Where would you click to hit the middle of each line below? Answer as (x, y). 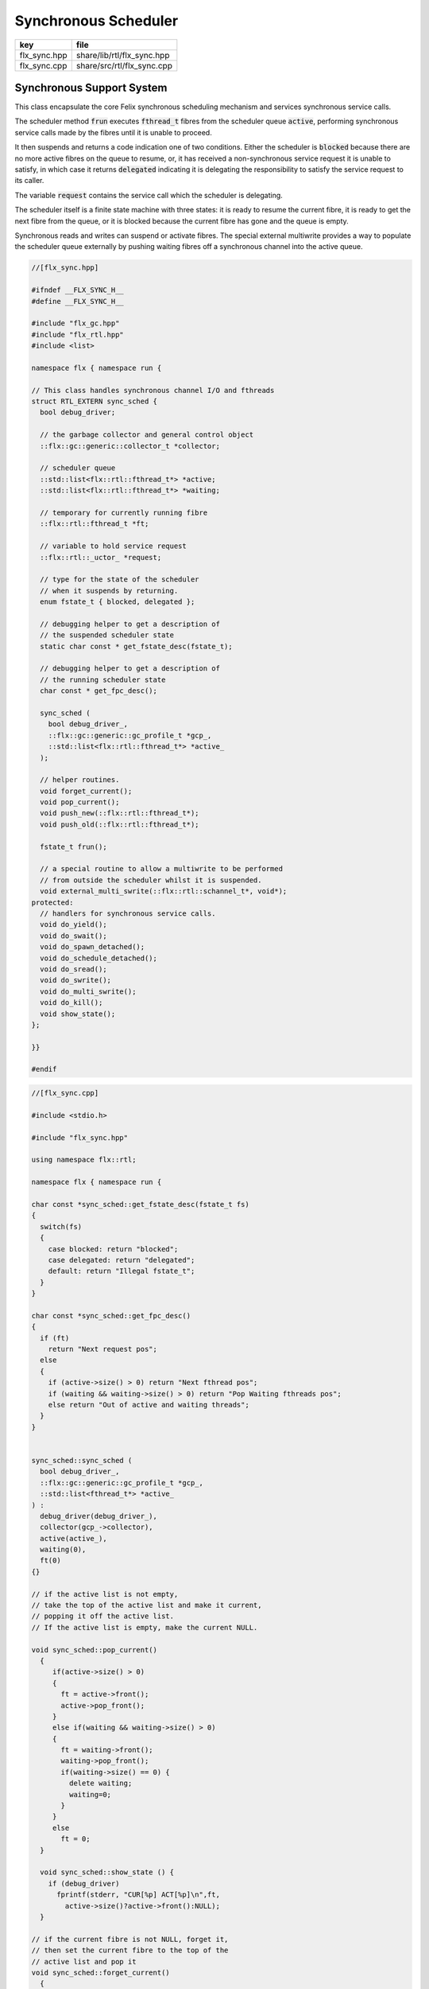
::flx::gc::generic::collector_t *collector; (130, 446)
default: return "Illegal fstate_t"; (122, 1271)
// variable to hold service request (113, 546)
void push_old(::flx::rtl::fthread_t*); (120, 824)
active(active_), (73, 1538)
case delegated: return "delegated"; (122, 1260)
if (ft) (55, 1338)
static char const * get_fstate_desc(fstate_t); (137, 646)
